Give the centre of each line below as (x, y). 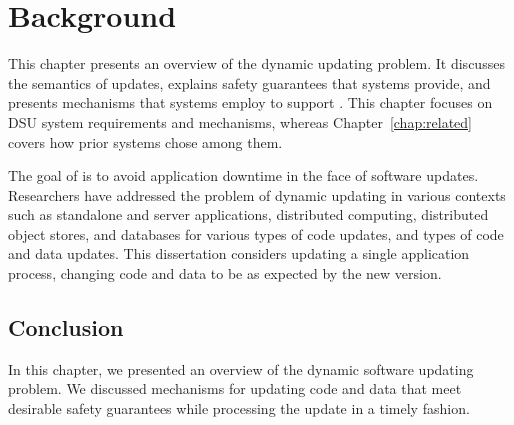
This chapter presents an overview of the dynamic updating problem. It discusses (256, 63)
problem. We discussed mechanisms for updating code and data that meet (235, 388)
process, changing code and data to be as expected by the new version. (225, 273)
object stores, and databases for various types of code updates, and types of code (256, 233)
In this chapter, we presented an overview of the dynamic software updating (241, 368)
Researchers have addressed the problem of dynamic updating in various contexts (257, 194)
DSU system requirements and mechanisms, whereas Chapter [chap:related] (240, 121)
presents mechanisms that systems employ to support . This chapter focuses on (250, 102)
